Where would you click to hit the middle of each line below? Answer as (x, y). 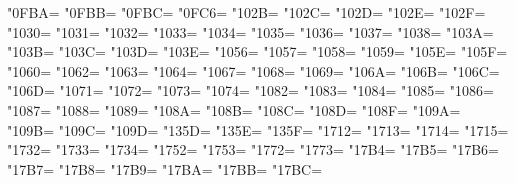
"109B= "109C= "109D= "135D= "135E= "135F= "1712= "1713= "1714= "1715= (258, 129)
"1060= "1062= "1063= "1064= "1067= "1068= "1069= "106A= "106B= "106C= (253, 70)
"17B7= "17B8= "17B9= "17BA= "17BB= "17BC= (165, 168)
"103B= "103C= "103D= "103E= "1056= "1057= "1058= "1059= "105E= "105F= (257, 51)
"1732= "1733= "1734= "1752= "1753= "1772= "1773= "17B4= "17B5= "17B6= (253, 149)
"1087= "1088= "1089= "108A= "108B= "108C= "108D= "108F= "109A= (234, 109)
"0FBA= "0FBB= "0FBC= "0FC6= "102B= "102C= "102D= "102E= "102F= (246, 12)
